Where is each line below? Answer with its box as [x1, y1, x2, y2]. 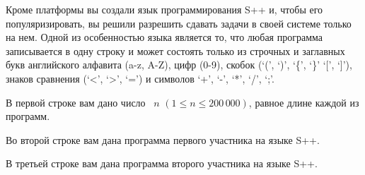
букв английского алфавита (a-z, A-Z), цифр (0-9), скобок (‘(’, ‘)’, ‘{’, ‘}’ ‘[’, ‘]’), [6, 57, 352, 72]
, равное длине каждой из [248, 95, 359, 109]
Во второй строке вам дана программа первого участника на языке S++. [6, 132, 320, 147]
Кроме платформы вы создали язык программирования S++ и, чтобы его [6, 2, 323, 16]
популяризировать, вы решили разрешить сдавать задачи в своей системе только [6, 16, 352, 30]
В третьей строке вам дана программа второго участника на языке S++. [6, 156, 318, 171]
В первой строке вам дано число [6, 95, 146, 109]
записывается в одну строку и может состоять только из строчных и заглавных [6, 43, 345, 58]
